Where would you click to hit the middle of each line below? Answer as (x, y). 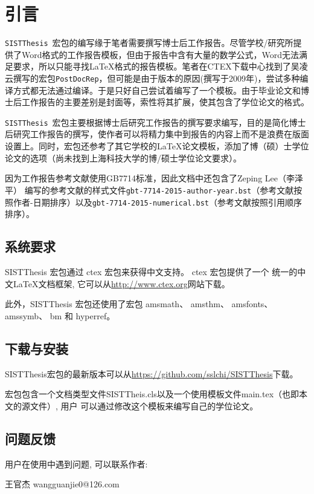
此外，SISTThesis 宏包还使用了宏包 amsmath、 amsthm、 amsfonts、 (139, 304)
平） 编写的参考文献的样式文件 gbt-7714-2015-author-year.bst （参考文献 (149, 190)
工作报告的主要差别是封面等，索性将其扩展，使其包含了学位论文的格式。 (165, 102)
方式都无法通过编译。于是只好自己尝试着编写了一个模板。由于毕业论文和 (157, 90)
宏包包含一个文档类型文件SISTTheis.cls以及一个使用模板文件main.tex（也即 (152, 394)
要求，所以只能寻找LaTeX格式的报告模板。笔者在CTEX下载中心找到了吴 (156, 66)
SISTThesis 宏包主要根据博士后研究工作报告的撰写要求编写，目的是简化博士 (155, 122)
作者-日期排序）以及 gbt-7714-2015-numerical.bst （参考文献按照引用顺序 (157, 202)
